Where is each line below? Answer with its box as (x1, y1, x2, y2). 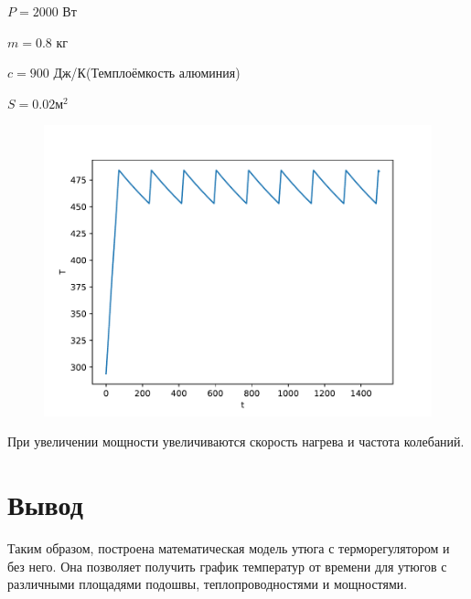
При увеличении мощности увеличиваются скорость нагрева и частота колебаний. (7, 432, 465, 451)
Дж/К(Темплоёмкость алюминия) (53, 63, 241, 82)
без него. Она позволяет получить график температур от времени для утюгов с (7, 556, 447, 575)
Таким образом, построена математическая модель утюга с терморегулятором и (7, 539, 450, 558)
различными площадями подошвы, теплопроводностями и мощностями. (7, 574, 408, 594)
